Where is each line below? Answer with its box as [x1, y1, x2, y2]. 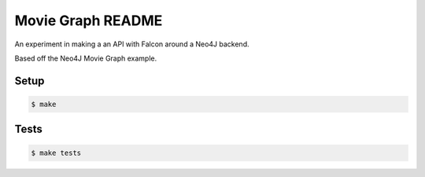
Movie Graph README [14, 12, 163, 29]
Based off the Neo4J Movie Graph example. [14, 53, 157, 63]
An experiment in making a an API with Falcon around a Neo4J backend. [14, 39, 249, 49]
